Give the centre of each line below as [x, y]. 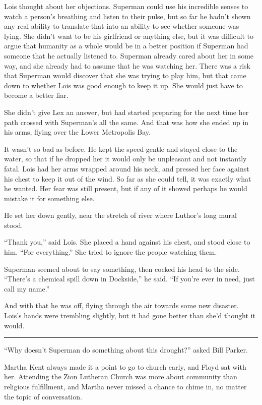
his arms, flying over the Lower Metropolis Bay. [77, 132]
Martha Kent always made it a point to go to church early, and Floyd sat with [125, 366]
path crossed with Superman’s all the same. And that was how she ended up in [126, 122]
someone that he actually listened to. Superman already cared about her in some [129, 55]
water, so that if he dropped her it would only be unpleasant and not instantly [125, 159]
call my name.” [27, 288]
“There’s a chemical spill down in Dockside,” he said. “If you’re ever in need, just [129, 279]
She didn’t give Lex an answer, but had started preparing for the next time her [126, 112]
